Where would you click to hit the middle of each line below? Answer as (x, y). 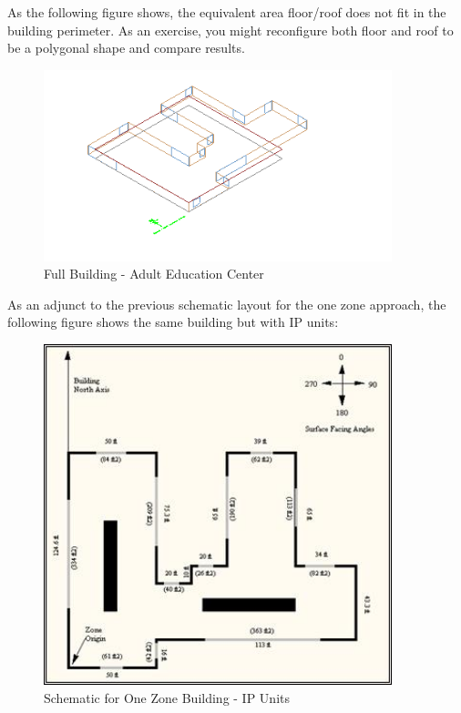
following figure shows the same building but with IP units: (173, 322)
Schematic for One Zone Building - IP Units (167, 697)
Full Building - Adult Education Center (154, 274)
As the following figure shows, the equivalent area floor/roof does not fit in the (227, 12)
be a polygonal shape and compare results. (126, 48)
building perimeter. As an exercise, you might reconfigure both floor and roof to (230, 30)
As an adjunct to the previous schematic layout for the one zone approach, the (227, 304)
